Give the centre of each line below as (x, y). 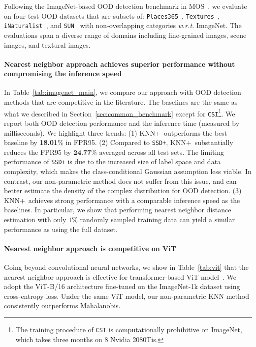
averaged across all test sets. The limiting (162, 152)
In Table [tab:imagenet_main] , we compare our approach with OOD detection (123, 92)
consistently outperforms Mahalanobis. (62, 305)
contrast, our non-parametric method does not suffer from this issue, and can (120, 181)
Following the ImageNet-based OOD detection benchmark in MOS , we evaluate (126, 6)
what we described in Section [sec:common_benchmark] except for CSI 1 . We (120, 113)
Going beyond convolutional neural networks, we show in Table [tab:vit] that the (126, 267)
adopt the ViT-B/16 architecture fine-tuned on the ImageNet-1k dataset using (122, 286)
